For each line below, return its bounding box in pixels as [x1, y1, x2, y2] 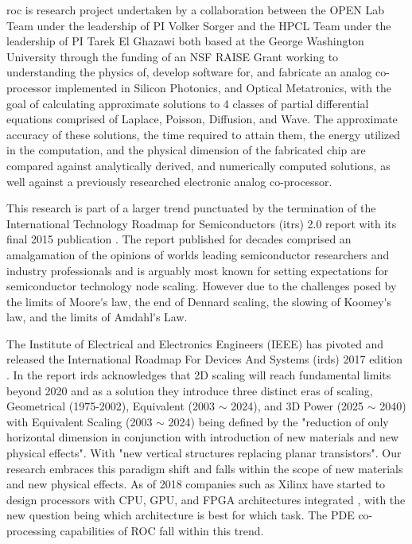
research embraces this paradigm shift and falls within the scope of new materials [6, 460, 403, 476]
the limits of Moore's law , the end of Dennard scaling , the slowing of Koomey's [6, 293, 392, 309]
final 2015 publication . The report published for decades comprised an [6, 231, 352, 247]
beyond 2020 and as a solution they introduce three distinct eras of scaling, [6, 382, 373, 398]
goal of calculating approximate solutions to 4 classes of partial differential [6, 95, 369, 111]
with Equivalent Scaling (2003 [6, 413, 153, 429]
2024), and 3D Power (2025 [231, 398, 364, 414]
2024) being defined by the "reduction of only [168, 413, 389, 429]
